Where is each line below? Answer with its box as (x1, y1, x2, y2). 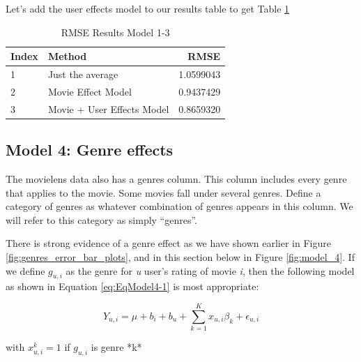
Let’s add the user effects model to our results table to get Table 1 (6, 1, 290, 15)
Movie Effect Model (47, 84, 132, 98)
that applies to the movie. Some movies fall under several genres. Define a (6, 185, 321, 199)
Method (47, 49, 87, 63)
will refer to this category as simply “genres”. (6, 212, 197, 227)
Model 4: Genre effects (6, 139, 174, 160)
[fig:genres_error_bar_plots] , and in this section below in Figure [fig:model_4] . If (6, 249, 355, 264)
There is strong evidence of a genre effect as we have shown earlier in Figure (6, 236, 331, 250)
